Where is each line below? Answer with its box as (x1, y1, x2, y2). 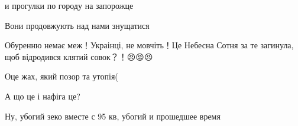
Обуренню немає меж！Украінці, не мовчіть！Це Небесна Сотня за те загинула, (5, 39, 294, 51)
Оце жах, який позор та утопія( (5, 70, 118, 82)
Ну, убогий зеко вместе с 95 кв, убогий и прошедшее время (5, 110, 221, 122)
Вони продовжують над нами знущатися (5, 19, 150, 31)
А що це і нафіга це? (5, 89, 80, 102)
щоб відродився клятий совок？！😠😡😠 (5, 50, 153, 62)
